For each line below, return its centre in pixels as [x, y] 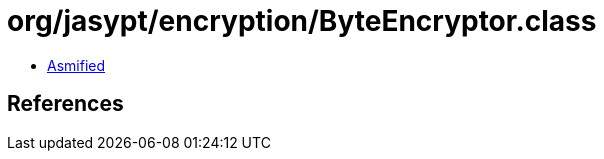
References [65, 104]
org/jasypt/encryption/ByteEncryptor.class [302, 21]
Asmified [76, 65]
